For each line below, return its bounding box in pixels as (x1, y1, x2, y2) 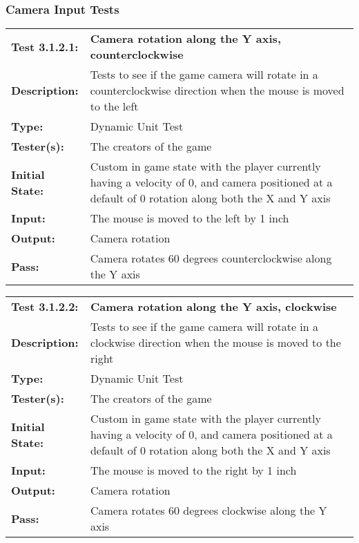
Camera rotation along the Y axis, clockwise (90, 298, 337, 315)
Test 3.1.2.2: (11, 298, 79, 315)
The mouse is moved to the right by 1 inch (90, 462, 297, 479)
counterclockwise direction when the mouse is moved (90, 82, 345, 99)
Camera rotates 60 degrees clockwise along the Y (90, 502, 327, 519)
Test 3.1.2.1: (11, 38, 79, 55)
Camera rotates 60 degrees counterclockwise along (90, 250, 332, 267)
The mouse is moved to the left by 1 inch (90, 210, 289, 227)
